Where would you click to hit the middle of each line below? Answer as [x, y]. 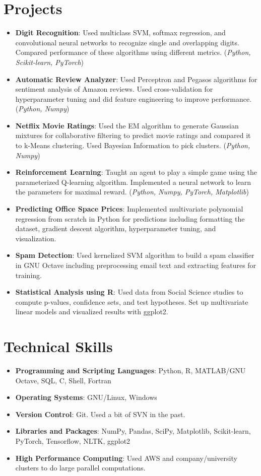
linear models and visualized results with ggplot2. [92, 312]
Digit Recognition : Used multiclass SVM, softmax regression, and [120, 32]
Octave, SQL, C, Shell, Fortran [63, 380]
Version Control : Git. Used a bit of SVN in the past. [100, 414]
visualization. [36, 238]
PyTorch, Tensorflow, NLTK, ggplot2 [73, 441]
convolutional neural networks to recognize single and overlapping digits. [127, 42]
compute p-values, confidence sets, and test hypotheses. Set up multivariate [132, 301]
